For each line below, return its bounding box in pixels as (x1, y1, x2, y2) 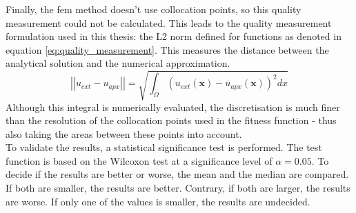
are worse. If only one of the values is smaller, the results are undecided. (6, 194, 310, 208)
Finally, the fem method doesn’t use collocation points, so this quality (6, 2, 301, 16)
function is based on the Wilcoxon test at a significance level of (6, 153, 273, 168)
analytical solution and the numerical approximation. (6, 56, 230, 70)
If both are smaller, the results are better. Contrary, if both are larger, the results (6, 181, 350, 195)
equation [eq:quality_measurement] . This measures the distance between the (6, 42, 329, 57)
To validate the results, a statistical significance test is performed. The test (6, 140, 322, 154)
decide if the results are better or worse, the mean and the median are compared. (6, 167, 349, 181)
